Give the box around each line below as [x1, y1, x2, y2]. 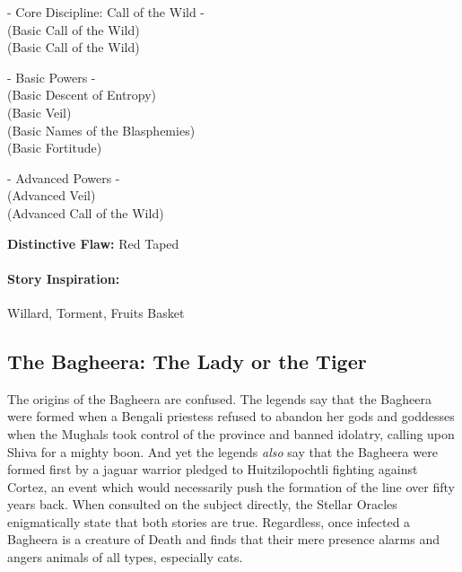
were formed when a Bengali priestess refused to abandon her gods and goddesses [7, 407, 455, 426]
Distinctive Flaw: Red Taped [7, 233, 179, 252]
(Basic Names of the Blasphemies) [7, 120, 196, 139]
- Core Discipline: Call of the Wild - [7, 3, 205, 21]
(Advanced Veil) [7, 186, 96, 205]
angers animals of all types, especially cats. [7, 548, 243, 567]
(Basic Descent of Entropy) [7, 85, 157, 104]
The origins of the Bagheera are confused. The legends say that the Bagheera [7, 389, 431, 408]
